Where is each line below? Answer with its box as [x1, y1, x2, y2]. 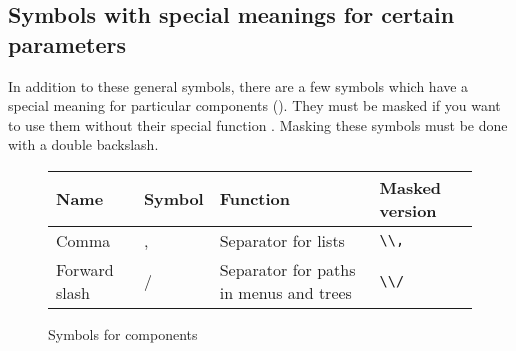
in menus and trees [219, 280, 352, 304]
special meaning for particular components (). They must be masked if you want [8, 95, 501, 116]
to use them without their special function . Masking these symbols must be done [8, 114, 508, 135]
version [379, 198, 437, 222]
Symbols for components [48, 323, 198, 344]
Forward [56, 257, 114, 281]
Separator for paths [219, 257, 356, 281]
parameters [8, 28, 126, 59]
